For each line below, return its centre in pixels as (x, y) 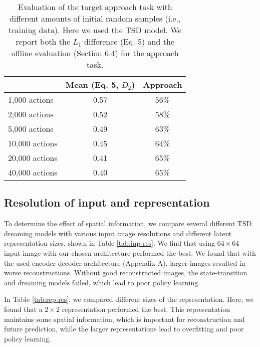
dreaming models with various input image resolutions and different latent (118, 233)
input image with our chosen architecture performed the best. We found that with (130, 252)
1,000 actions (31, 100)
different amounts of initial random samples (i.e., (95, 18)
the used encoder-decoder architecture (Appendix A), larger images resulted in (125, 263)
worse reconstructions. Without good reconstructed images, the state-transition (126, 273)
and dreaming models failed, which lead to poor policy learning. (102, 282)
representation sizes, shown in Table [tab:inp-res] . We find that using (110, 243)
